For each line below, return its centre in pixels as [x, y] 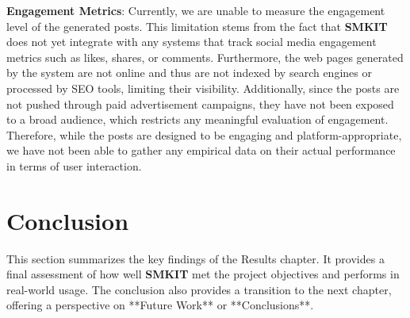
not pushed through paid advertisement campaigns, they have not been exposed [200, 103]
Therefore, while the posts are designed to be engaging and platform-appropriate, [204, 134]
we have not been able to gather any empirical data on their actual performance [201, 150]
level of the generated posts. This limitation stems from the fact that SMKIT [197, 26]
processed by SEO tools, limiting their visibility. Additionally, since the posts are [203, 88]
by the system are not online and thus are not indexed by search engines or [189, 73]
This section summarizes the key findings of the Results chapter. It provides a [195, 258]
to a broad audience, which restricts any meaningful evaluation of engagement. [197, 119]
